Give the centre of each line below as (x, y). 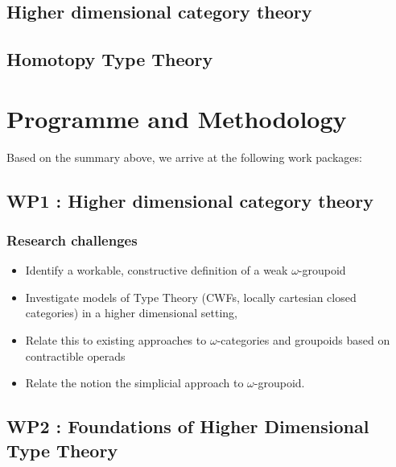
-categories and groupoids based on (303, 340)
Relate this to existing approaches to (116, 340)
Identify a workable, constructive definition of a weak (157, 270)
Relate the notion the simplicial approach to (134, 383)
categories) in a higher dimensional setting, (131, 313)
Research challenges (72, 240)
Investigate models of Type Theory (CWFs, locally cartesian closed (191, 297)
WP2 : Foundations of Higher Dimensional (188, 426)
